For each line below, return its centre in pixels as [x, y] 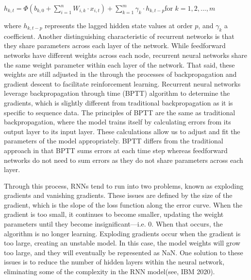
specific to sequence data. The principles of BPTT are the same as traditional [120, 112]
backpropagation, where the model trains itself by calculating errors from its [117, 122]
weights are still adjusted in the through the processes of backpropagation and [120, 74]
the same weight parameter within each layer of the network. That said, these [119, 64]
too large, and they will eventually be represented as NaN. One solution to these [124, 252]
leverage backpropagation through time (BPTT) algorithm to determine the [117, 93]
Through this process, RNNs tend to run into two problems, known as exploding [124, 185]
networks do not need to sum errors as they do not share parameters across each [124, 160]
